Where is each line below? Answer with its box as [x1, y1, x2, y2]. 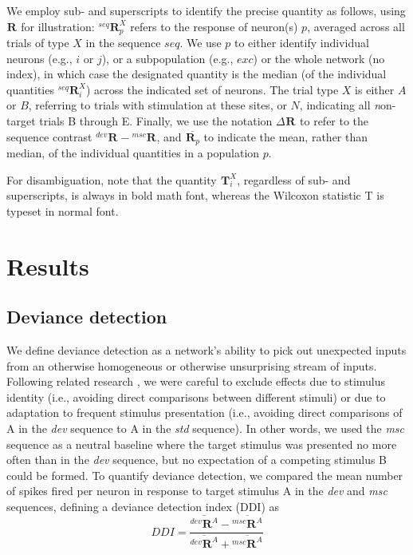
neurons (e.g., [6, 50, 73, 66]
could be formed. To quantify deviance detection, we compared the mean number [6, 466, 403, 483]
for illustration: [21, 18, 95, 34]
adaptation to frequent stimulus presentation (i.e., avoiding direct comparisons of [6, 404, 403, 421]
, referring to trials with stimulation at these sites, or [28, 97, 287, 113]
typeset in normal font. [6, 202, 119, 219]
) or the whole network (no [253, 50, 385, 66]
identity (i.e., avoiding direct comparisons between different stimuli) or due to [6, 388, 386, 405]
